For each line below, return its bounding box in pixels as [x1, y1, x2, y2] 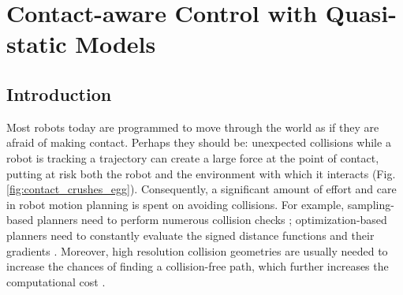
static [6, 28, 67, 60]
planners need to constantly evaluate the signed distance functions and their [6, 226, 375, 243]
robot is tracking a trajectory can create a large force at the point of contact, [6, 149, 379, 166]
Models [75, 28, 156, 60]
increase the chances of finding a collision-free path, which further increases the [6, 258, 389, 274]
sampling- [347, 196, 394, 212]
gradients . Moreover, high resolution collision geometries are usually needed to [6, 242, 388, 259]
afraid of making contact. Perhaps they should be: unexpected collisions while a [6, 134, 391, 151]
